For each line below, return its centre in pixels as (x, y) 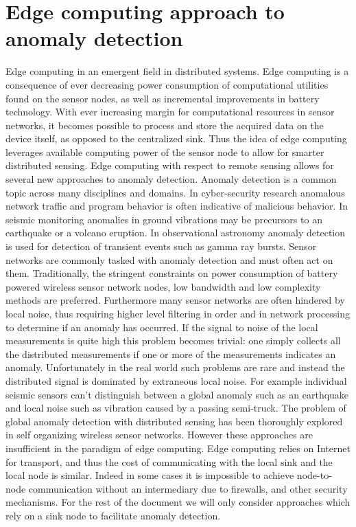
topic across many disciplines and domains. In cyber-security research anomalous (175, 192)
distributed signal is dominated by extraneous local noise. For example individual (176, 380)
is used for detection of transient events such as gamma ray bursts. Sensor (161, 246)
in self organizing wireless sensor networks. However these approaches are (159, 435)
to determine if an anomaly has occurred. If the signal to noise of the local (162, 327)
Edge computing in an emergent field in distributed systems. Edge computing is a (177, 71)
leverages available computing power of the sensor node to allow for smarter (165, 152)
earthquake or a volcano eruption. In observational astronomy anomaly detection (176, 233)
